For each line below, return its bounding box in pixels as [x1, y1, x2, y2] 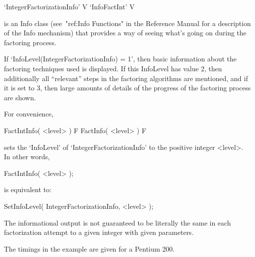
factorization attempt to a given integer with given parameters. [4, 227, 194, 237]
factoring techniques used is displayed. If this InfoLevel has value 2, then [4, 63, 222, 73]
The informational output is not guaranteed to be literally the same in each [4, 217, 231, 228]
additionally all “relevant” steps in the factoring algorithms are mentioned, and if [4, 73, 248, 83]
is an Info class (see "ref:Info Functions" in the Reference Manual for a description [4, 18, 251, 28]
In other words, [4, 151, 50, 162]
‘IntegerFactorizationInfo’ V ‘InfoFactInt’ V [4, 1, 135, 11]
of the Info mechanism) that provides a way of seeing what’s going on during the [4, 28, 247, 38]
